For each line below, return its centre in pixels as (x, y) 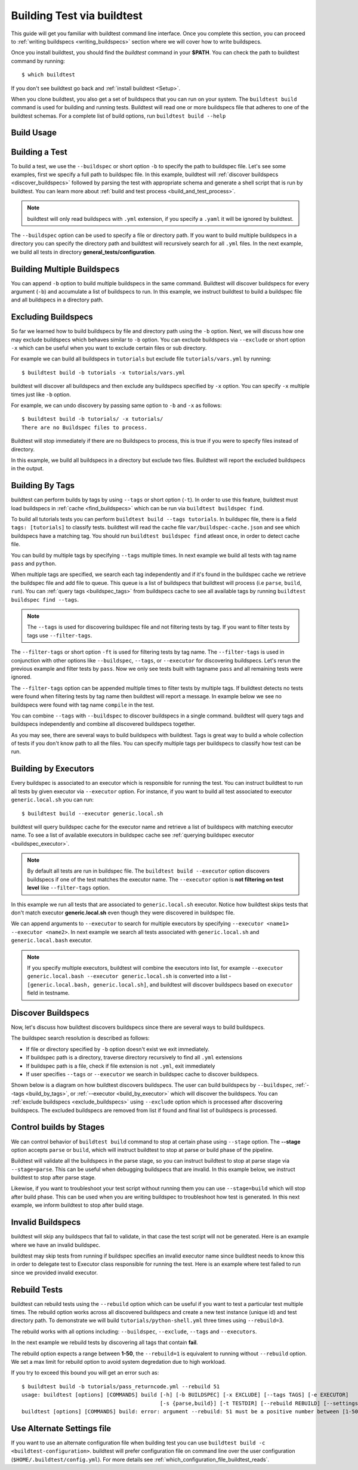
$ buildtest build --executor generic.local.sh (92, 813)
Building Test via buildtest (77, 16)
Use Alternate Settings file (61, 1429)
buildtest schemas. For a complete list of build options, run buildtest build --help (118, 116)
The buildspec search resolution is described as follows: (80, 1038)
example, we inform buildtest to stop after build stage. (78, 1205)
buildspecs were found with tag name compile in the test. (83, 705)
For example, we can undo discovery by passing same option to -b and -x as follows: (116, 405)
